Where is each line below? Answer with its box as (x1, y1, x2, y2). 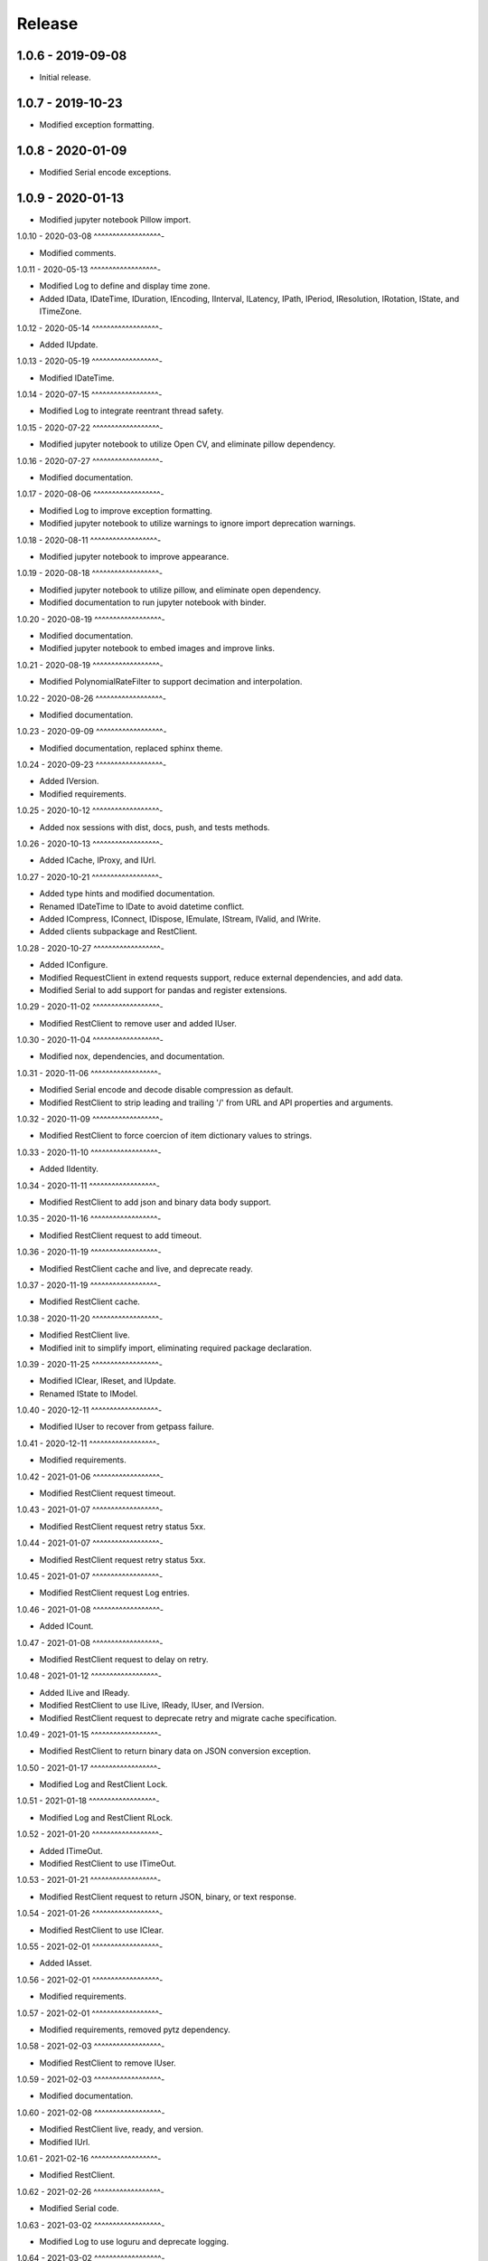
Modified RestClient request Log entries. (39, 1587, 190, 1598)
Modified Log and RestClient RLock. (39, 1812, 174, 1822)
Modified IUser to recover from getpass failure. (39, 1421, 214, 1433)
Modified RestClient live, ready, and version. (39, 2124, 203, 2134)
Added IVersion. (39, 776, 99, 787)
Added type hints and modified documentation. (39, 888, 216, 899)
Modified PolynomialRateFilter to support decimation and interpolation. (39, 676, 303, 687)
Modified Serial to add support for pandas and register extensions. (39, 984, 287, 995)
